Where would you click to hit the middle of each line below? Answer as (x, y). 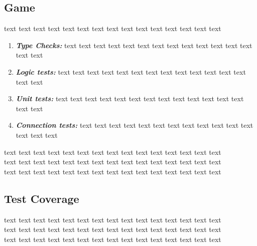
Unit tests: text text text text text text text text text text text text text (130, 98)
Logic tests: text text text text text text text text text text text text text (131, 71)
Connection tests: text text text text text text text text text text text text (135, 125)
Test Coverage (42, 198)
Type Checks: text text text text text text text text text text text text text (134, 45)
